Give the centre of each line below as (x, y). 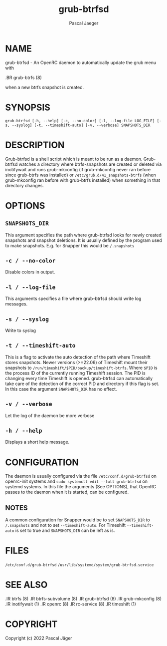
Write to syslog (21, 331)
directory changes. (24, 185)
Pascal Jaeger (84, 23)
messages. (16, 304)
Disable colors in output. (30, 272)
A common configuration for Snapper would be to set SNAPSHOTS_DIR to (78, 520)
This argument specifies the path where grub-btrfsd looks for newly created (83, 235)
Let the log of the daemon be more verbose (50, 415)
